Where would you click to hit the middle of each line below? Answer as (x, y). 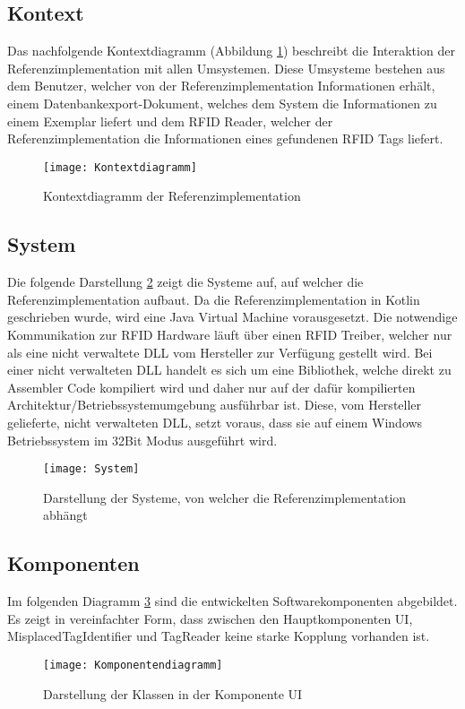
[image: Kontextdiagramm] (120, 167)
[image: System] (91, 469)
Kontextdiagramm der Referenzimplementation (172, 196)
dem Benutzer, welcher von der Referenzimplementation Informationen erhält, (221, 86)
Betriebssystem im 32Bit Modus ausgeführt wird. (142, 440)
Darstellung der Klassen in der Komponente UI (173, 693)
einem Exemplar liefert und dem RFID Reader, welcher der (170, 121)
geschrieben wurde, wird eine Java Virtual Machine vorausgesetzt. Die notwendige (232, 317)
